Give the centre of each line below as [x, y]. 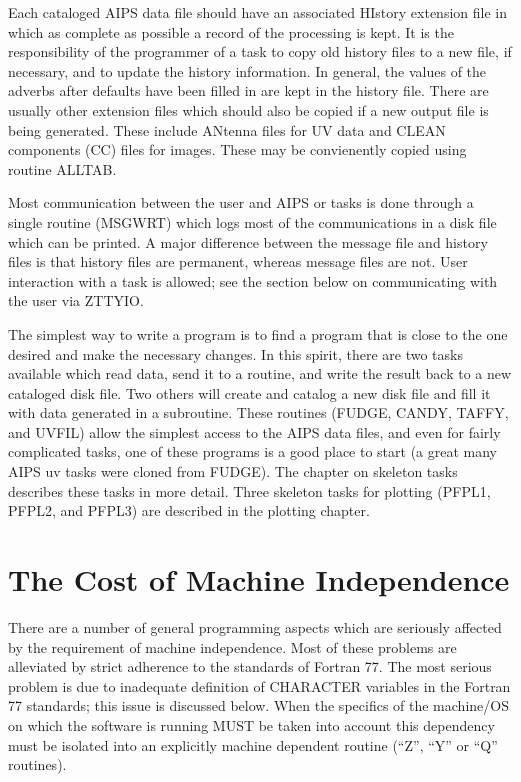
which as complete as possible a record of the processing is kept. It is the [231, 31]
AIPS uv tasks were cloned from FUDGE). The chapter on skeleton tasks [233, 471]
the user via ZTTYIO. [76, 300]
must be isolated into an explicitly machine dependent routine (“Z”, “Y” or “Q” [253, 744]
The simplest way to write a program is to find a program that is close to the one [258, 333]
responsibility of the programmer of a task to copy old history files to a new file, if [260, 51]
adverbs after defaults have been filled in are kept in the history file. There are [248, 90]
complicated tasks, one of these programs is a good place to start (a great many [253, 451]
